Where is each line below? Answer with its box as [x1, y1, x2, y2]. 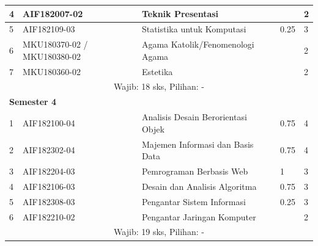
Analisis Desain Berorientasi [141, 110, 247, 123]
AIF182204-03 [23, 165, 75, 178]
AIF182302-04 [23, 143, 75, 156]
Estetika [141, 65, 173, 78]
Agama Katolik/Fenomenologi [141, 38, 254, 51]
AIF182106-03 [23, 179, 75, 192]
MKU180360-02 [23, 65, 81, 78]
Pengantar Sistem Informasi [141, 195, 246, 208]
